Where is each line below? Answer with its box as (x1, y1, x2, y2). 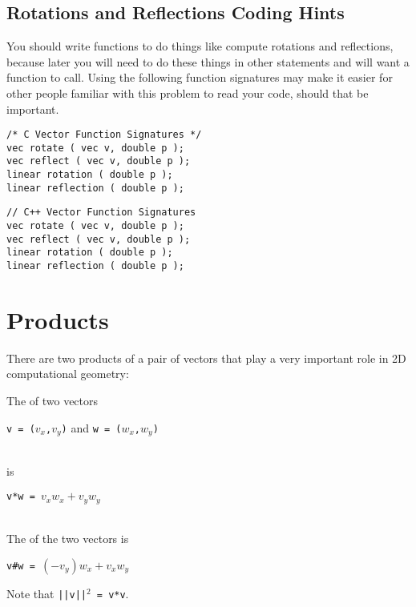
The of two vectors (6, 392, 99, 409)
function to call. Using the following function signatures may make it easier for (6, 69, 393, 86)
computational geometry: (6, 365, 129, 382)
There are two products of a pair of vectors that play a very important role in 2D (6, 349, 406, 366)
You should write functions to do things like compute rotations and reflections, (6, 38, 394, 54)
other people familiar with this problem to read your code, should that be (6, 84, 369, 101)
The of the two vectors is (6, 530, 129, 547)
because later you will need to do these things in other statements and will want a (6, 53, 410, 70)
